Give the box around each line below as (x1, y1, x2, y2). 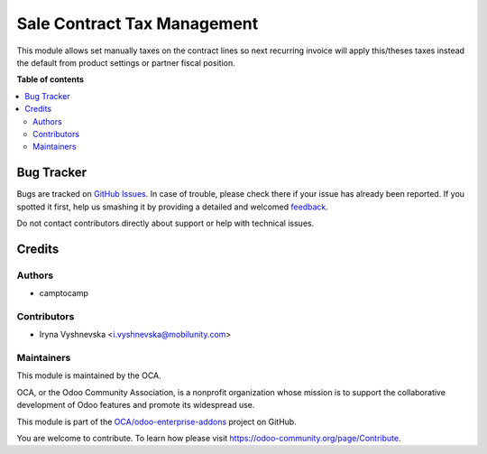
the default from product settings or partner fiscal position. (16, 57, 235, 68)
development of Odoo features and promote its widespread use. (16, 400, 255, 411)
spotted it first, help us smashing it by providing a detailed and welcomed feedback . (16, 201, 329, 212)
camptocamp (39, 288, 89, 299)
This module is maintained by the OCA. (16, 370, 161, 381)
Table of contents (16, 74, 85, 85)
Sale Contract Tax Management (16, 14, 259, 33)
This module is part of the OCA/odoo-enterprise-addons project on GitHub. (16, 416, 297, 427)
